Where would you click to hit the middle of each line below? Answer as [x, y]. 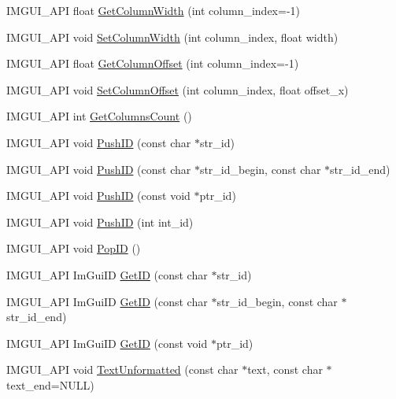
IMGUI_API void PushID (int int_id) [100, 222]
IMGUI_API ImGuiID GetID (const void [107, 343]
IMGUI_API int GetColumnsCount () [99, 116]
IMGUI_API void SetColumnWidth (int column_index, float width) [172, 37]
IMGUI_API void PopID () [74, 248]
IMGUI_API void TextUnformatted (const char [122, 369]
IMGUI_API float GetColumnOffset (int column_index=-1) [153, 63]
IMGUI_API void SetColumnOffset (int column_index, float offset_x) [178, 89]
